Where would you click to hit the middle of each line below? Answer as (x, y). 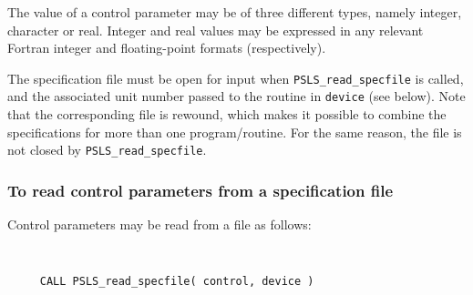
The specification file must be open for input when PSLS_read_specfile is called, (236, 78)
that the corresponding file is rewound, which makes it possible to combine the (227, 114)
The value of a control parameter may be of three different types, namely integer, (235, 12)
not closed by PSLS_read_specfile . (107, 150)
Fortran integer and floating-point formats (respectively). (167, 48)
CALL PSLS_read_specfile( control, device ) (177, 282)
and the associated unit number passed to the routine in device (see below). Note (236, 96)
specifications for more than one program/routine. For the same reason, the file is (235, 132)
